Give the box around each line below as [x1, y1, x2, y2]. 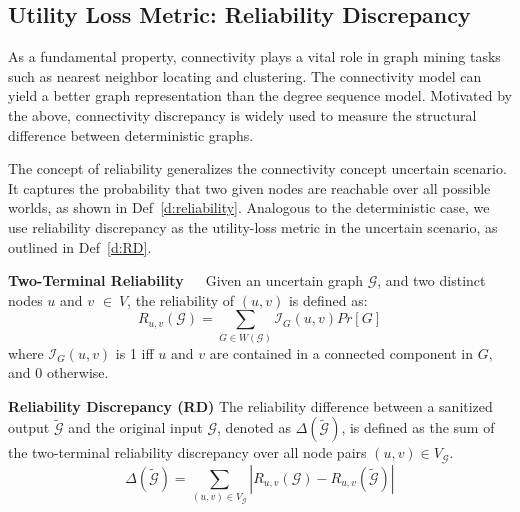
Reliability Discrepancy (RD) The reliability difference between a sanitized [8, 395, 493, 416]
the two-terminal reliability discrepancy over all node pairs [8, 442, 367, 463]
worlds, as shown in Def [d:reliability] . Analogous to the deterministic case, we [8, 197, 490, 218]
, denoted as [217, 417, 292, 438]
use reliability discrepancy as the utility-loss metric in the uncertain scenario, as [8, 216, 498, 237]
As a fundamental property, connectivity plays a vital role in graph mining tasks [8, 46, 501, 67]
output [8, 417, 50, 438]
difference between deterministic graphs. [8, 124, 254, 145]
